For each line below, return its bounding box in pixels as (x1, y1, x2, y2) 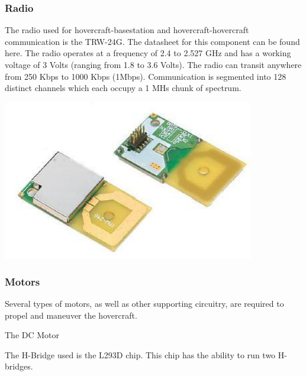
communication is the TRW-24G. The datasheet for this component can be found (5, 35, 300, 47)
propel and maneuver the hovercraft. (5, 309, 137, 321)
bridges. (5, 360, 33, 372)
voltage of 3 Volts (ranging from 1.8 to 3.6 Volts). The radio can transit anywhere (5, 59, 302, 70)
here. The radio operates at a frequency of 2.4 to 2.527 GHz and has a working (5, 47, 291, 59)
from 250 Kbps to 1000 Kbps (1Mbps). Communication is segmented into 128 (5, 70, 286, 82)
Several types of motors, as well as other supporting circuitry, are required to (5, 297, 284, 309)
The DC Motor (5, 329, 60, 341)
